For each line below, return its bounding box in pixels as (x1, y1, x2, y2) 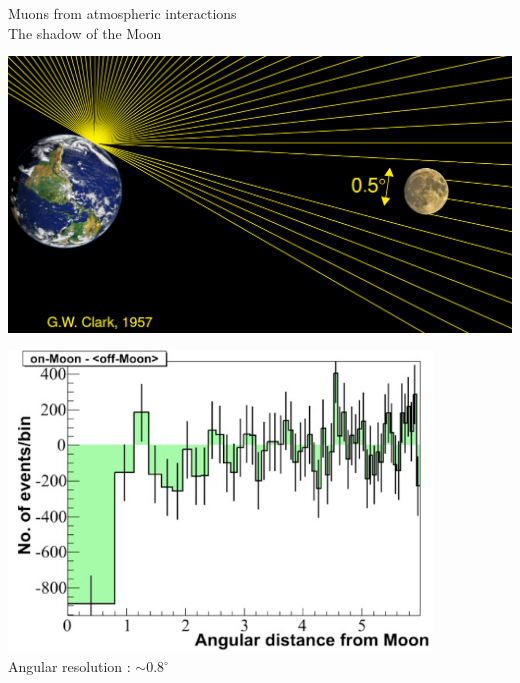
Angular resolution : (8, 656, 131, 677)
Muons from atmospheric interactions (8, 3, 237, 23)
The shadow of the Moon (8, 22, 162, 43)
